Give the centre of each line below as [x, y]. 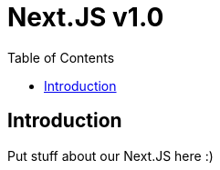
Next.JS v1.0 [86, 17]
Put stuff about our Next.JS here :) [110, 155]
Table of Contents [61, 57]
